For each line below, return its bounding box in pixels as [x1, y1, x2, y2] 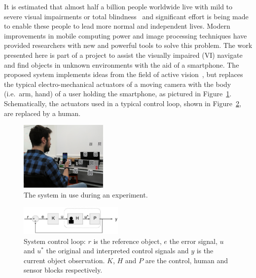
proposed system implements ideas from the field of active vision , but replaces [4, 69, 243, 79]
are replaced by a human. [4, 108, 81, 118]
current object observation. [24, 255, 105, 265]
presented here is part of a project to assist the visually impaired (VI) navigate [4, 49, 243, 60]
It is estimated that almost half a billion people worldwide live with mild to [4, 1, 233, 11]
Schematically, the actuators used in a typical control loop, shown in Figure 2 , [4, 98, 241, 108]
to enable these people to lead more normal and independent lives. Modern [4, 21, 230, 31]
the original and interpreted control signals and [46, 245, 189, 256]
